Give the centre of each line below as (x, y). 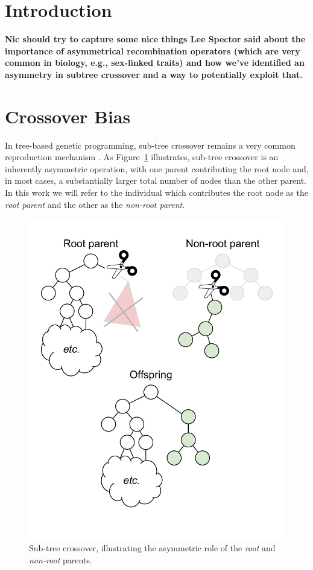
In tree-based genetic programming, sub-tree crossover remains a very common (150, 145)
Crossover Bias (68, 116)
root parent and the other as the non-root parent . (95, 204)
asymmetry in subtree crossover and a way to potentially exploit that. (154, 74)
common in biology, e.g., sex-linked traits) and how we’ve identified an (155, 63)
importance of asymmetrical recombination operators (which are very (153, 50)
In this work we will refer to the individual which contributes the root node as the (156, 192)
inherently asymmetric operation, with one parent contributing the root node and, (157, 168)
